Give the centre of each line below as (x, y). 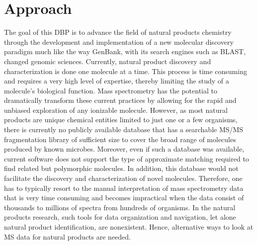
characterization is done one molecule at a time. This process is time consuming (126, 71)
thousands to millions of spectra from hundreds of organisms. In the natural (120, 207)
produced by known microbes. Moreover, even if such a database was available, (124, 149)
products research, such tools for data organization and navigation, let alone (120, 217)
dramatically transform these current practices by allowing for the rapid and (120, 100)
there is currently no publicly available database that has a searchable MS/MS (124, 129)
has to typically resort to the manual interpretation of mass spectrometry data (124, 188)
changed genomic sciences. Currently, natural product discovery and (108, 61)
